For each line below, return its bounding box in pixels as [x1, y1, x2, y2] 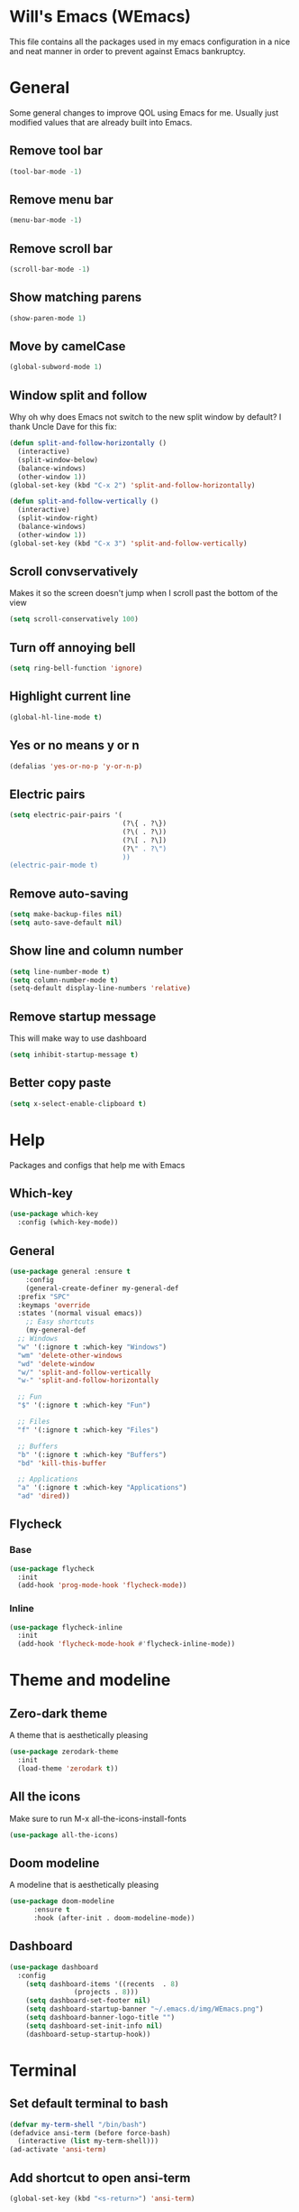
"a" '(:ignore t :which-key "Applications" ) [17, 1483, 187, 1492]
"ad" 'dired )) [17, 1492, 70, 1501]
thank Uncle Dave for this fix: [9, 422, 117, 432]
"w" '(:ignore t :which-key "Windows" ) [17, 1343, 168, 1352]
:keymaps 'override [17, 1300, 91, 1310]
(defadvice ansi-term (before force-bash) [9, 2128, 171, 2137]
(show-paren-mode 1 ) [9, 313, 87, 322]
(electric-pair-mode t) [9, 860, 99, 870]
